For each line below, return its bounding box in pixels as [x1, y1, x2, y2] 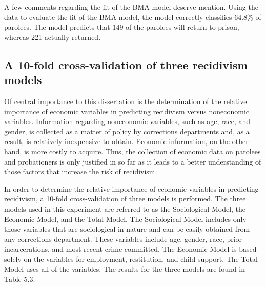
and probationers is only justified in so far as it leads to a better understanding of [4, 156, 261, 167]
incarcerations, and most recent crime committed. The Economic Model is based [4, 243, 257, 254]
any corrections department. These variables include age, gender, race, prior [4, 233, 242, 244]
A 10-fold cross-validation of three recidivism [4, 56, 248, 72]
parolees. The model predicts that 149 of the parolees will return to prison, [4, 22, 239, 32]
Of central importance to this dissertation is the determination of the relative [4, 95, 247, 106]
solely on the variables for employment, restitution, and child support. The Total [4, 253, 258, 264]
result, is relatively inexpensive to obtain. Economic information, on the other [4, 136, 249, 147]
